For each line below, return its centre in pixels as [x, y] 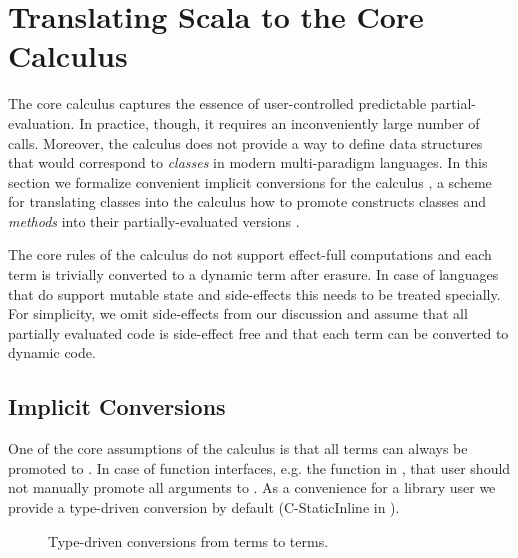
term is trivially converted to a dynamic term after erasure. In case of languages [253, 274]
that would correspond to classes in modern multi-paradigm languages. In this [248, 162]
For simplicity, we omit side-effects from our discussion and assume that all [238, 313]
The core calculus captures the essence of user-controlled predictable [217, 103]
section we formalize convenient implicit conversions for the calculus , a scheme [250, 181]
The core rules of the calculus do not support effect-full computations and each [250, 254]
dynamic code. [52, 352]
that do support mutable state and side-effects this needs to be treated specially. [254, 293]
